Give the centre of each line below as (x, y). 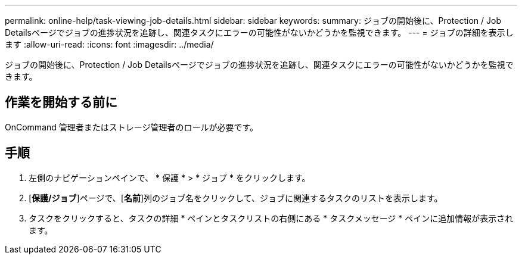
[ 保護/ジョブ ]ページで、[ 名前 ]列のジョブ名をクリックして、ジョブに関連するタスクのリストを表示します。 (236, 198)
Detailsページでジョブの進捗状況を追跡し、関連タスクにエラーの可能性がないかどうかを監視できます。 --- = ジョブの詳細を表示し (259, 32)
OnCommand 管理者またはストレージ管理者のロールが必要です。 (132, 127)
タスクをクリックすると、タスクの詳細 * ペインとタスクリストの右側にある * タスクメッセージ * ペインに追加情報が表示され (271, 218)
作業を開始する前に (61, 102)
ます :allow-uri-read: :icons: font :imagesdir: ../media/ (109, 44)
